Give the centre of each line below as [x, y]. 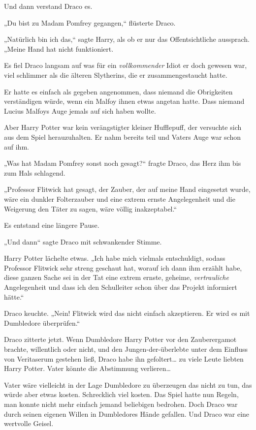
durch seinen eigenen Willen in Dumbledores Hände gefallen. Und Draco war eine [127, 414]
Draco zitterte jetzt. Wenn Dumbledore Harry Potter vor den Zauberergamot [120, 339]
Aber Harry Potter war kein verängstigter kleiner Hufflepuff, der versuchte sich [123, 127]
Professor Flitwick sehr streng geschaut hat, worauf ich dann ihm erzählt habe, [123, 267]
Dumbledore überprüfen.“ [42, 322]
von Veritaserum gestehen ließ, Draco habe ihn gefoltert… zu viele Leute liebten [124, 358]
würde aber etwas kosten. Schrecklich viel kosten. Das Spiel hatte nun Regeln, [121, 394]
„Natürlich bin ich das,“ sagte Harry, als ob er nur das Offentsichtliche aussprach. [127, 39]
